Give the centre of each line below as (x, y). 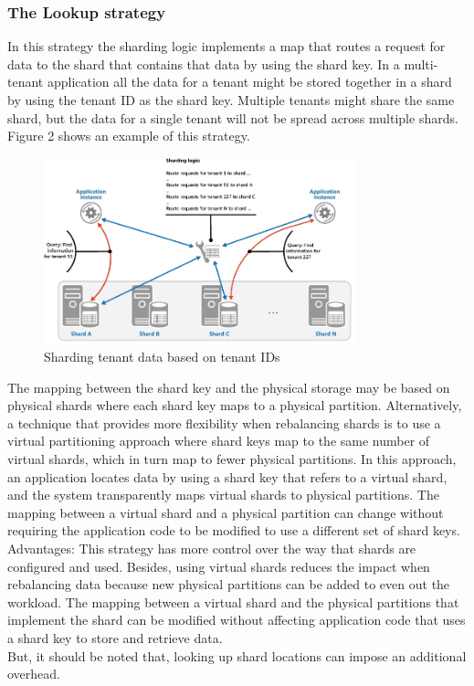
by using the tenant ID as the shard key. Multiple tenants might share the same (231, 100)
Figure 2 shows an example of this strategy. (129, 136)
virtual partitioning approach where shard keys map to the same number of (219, 441)
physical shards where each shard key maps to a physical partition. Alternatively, (235, 405)
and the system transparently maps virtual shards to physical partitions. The (223, 495)
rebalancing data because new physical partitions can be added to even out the (229, 584)
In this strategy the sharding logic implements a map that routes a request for (226, 46)
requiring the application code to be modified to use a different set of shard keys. (234, 530)
